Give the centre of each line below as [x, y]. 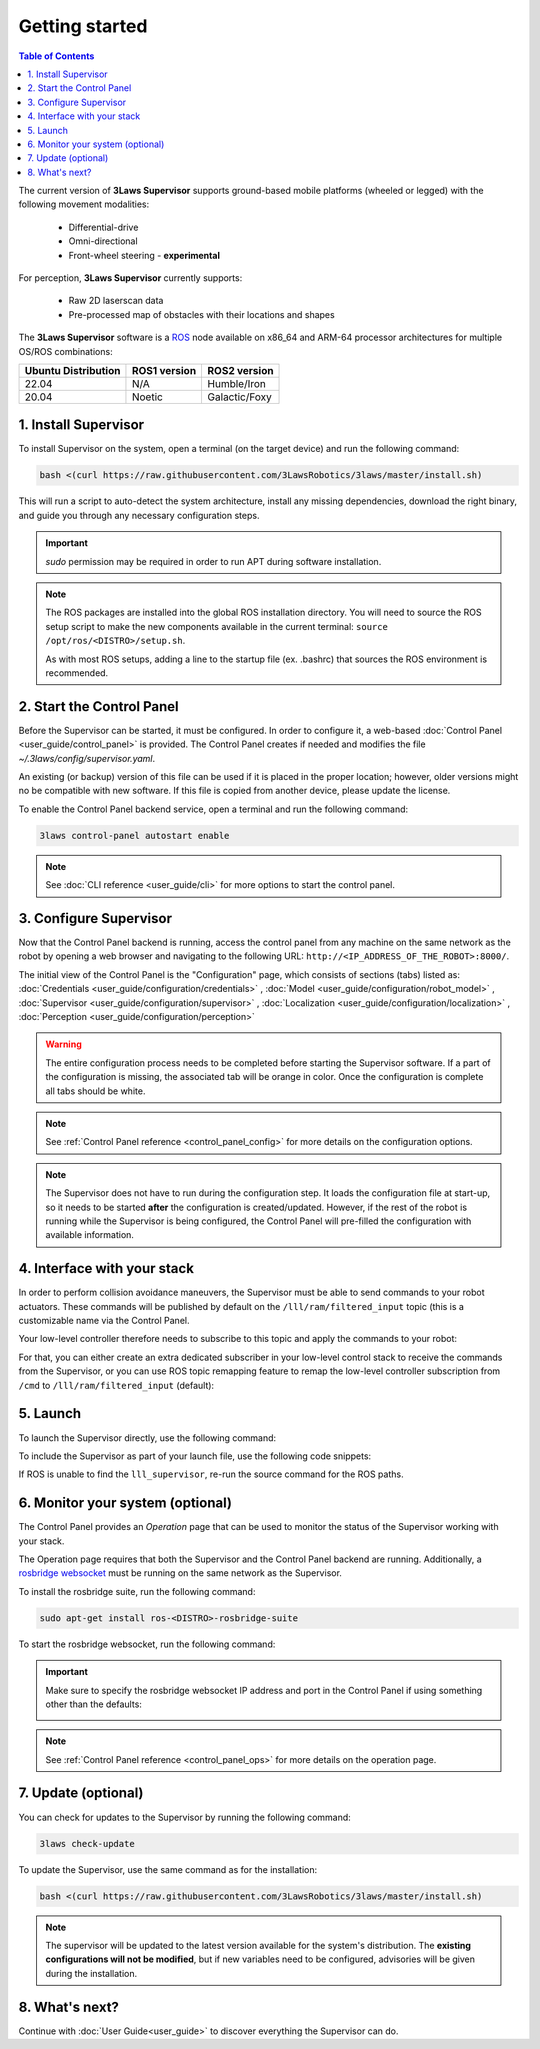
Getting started [83, 26]
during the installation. [91, 1973]
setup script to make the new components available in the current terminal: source [217, 626]
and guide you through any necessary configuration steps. [139, 515]
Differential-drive [103, 227]
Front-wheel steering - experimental [144, 255]
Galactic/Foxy [239, 397]
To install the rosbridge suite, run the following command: [137, 1591]
